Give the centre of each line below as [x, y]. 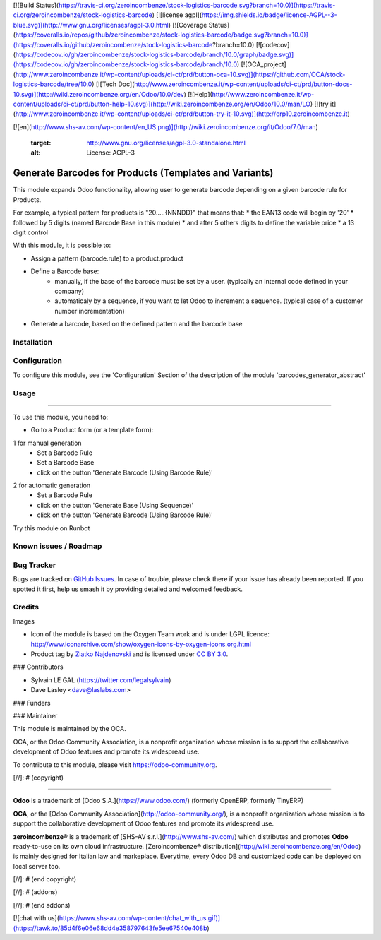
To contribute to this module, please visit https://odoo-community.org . [115, 765]
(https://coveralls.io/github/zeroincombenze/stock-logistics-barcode [113, 44]
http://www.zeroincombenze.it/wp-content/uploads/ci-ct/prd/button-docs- [243, 84]
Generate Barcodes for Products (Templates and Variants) [143, 173]
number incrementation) [90, 311]
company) [69, 291]
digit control [31, 232]
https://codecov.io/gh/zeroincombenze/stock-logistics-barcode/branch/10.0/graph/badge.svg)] [155, 54]
